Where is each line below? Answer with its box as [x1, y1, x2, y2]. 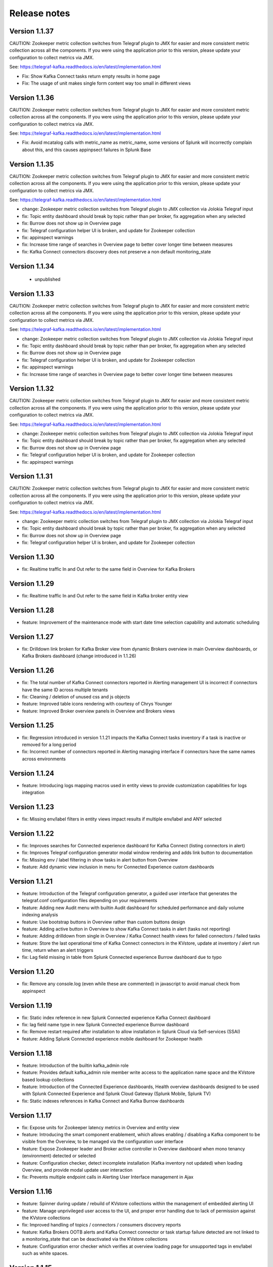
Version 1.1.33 [9, 289, 54, 298]
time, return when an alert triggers [22, 947, 94, 953]
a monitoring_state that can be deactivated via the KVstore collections [22, 1236, 168, 1242]
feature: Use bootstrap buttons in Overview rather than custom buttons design [22, 919, 186, 925]
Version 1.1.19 [9, 1001, 53, 1010]
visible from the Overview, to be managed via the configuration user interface [22, 1138, 184, 1145]
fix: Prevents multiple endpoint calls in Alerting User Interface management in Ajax [22, 1174, 194, 1180]
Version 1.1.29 [9, 579, 54, 588]
